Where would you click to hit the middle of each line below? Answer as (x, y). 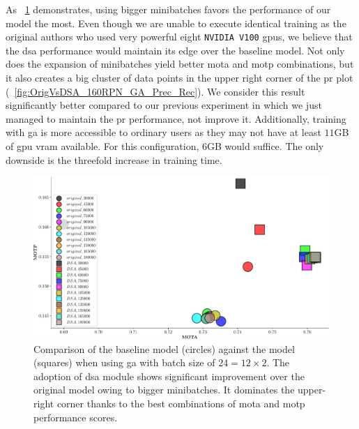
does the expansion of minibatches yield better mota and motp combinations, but (180, 64)
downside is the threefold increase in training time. (114, 159)
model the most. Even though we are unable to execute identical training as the (176, 23)
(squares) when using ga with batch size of (124, 362)
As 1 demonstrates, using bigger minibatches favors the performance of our (168, 9)
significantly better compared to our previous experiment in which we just (164, 105)
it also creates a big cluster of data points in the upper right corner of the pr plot (179, 78)
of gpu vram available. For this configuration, (102, 146)
